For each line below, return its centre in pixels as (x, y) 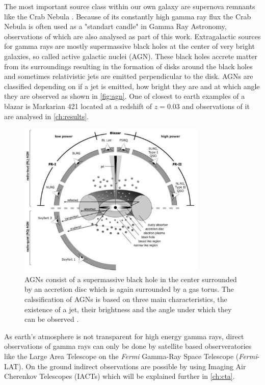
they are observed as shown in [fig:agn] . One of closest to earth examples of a (125, 96)
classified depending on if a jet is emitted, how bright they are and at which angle (132, 86)
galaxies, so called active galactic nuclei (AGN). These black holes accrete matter (131, 56)
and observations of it (216, 106)
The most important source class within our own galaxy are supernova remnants (130, 6)
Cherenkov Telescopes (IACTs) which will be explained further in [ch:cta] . (120, 376)
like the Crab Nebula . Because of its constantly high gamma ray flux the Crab (128, 16)
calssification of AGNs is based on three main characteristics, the (126, 299)
